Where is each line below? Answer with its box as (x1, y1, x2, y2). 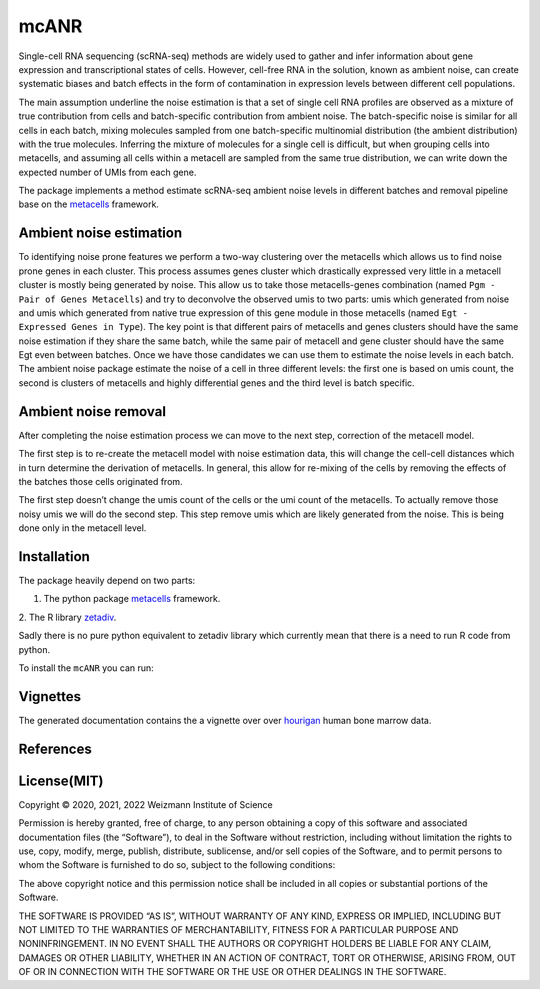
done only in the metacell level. (18, 522, 147, 534)
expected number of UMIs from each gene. (18, 166, 197, 178)
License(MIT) (18, 772, 104, 789)
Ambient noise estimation (18, 225, 183, 242)
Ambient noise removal (18, 403, 167, 420)
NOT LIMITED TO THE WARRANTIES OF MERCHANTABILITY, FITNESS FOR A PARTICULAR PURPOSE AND (18, 923, 459, 935)
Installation (18, 548, 90, 565)
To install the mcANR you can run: (18, 661, 154, 674)
